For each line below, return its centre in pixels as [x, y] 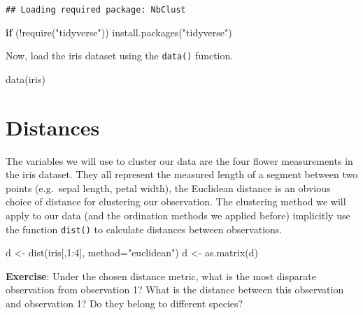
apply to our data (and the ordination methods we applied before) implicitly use [178, 215]
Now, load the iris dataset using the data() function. [120, 56]
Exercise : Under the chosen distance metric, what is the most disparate [161, 276]
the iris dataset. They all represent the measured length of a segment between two [182, 174]
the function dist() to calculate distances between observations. [144, 229]
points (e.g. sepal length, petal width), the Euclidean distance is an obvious [168, 188]
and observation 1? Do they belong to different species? [124, 303]
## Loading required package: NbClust [96, 10]
